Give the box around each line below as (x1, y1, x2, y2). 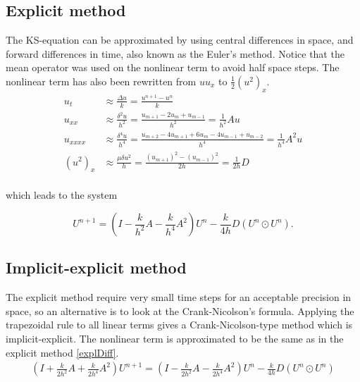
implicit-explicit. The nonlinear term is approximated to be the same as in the (6, 331, 344, 345)
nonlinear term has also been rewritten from (6, 73, 197, 88)
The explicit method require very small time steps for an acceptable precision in (6, 290, 352, 304)
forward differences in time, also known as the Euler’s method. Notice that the (6, 46, 345, 61)
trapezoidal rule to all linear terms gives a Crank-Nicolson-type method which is (6, 317, 353, 332)
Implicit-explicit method (6, 257, 187, 278)
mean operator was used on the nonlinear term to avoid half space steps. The (6, 60, 340, 75)
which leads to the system (6, 187, 118, 202)
